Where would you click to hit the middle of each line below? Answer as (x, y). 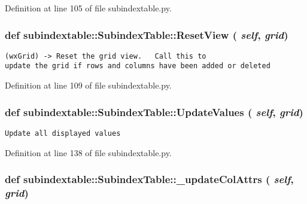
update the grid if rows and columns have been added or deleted (138, 66)
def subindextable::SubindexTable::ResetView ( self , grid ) (147, 34)
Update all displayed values (63, 133)
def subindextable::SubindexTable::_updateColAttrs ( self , (149, 179)
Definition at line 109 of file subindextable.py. (88, 85)
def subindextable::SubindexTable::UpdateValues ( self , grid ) (154, 112)
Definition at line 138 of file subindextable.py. (88, 152)
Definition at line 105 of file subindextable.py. (88, 8)
